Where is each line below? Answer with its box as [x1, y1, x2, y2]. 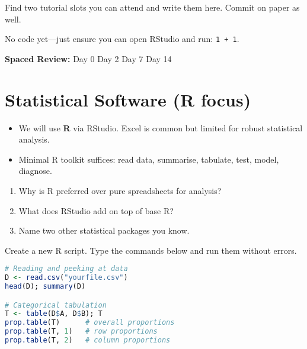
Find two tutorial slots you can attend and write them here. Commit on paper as [5, 1, 300, 13]
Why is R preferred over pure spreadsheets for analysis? [18, 184, 222, 196]
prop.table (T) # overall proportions [5, 318, 175, 327]
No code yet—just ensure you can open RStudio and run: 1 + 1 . [5, 33, 239, 45]
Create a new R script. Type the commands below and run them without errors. [5, 244, 297, 256]
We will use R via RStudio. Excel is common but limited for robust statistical [18, 121, 303, 134]
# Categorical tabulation [5, 300, 107, 309]
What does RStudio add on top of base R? [18, 204, 174, 216]
